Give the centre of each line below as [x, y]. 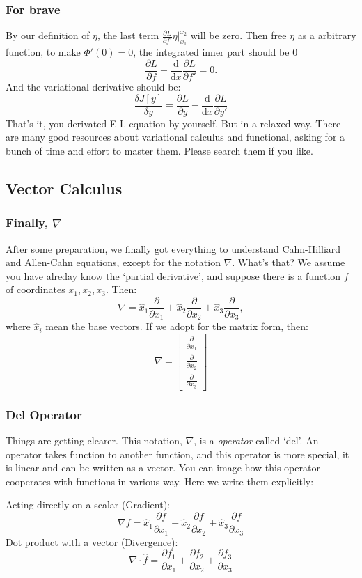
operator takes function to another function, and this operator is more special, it [178, 454]
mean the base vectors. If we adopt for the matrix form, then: [177, 326]
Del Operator [44, 414]
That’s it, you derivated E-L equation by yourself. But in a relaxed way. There [173, 123]
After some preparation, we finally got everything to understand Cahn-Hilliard [173, 248]
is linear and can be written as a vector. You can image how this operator [163, 468]
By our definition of [48, 35]
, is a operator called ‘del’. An [256, 440]
